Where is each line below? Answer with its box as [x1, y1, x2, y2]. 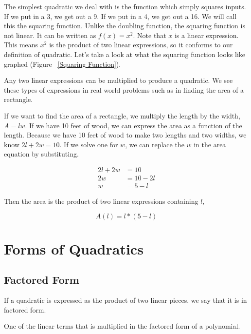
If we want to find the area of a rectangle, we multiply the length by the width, [4, 110, 240, 120]
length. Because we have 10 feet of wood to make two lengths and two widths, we [4, 130, 247, 140]
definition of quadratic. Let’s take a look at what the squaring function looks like [4, 49, 245, 59]
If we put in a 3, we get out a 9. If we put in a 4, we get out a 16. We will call [4, 11, 237, 21]
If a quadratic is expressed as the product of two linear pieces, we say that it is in [4, 295, 247, 305]
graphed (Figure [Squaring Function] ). [4, 59, 121, 69]
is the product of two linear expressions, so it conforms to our [49, 39, 233, 50]
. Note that [133, 30, 166, 40]
